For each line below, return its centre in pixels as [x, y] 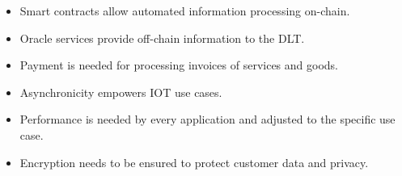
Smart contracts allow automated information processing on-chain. [185, 10]
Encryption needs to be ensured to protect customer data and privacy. [194, 162]
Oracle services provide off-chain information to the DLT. [162, 38]
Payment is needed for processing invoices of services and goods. [179, 65]
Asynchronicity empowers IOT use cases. [121, 92]
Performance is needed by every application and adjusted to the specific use [207, 119]
